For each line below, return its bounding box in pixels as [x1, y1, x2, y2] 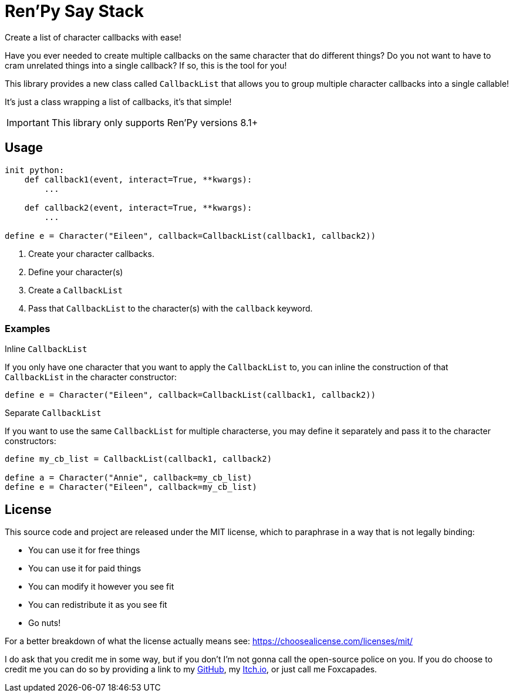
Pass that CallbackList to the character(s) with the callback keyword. [28, 303, 313, 313]
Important [6, 116, 49, 128]
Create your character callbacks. [28, 248, 154, 259]
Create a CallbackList [28, 285, 123, 295]
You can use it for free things [28, 545, 140, 556]
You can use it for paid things [28, 563, 141, 574]
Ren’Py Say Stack [5, 1, 144, 21]
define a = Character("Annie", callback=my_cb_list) [5, 473, 252, 483]
